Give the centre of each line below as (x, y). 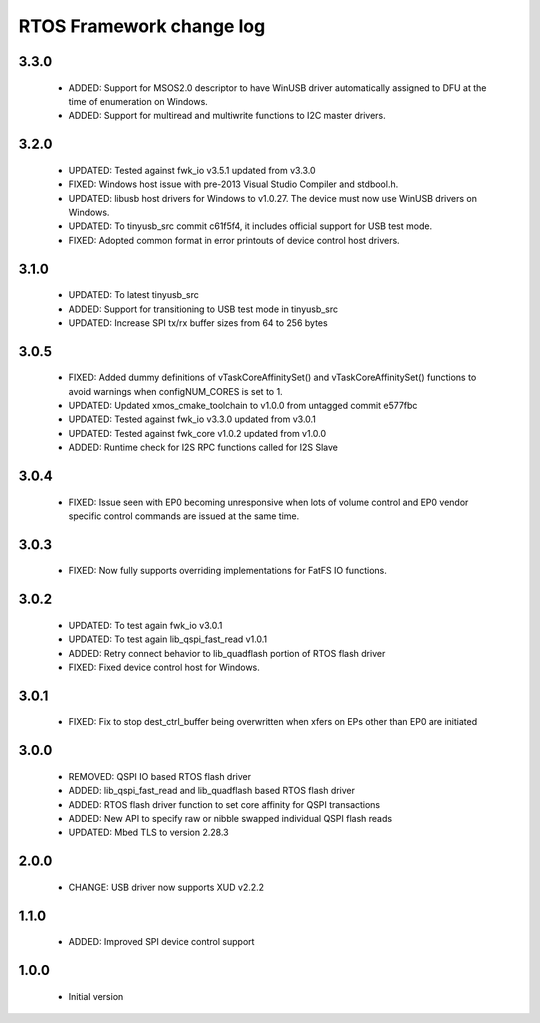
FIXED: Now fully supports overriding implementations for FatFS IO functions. (227, 571)
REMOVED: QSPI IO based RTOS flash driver (160, 776)
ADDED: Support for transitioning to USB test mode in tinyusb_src (203, 309)
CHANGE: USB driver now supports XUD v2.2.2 (166, 887)
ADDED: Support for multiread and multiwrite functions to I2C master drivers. (227, 116)
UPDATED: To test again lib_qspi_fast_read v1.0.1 (168, 639)
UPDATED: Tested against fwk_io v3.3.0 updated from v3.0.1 (192, 419)
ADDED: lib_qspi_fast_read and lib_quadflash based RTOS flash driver (211, 791)
